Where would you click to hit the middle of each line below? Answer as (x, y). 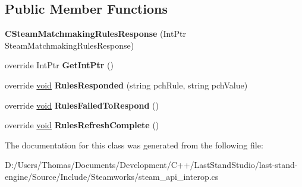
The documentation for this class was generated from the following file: (134, 145)
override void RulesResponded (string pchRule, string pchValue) (126, 85)
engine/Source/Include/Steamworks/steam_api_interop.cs (112, 176)
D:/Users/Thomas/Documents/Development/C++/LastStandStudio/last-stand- (151, 165)
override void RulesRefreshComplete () (82, 125)
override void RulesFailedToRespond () (82, 105)
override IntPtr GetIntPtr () (59, 65)
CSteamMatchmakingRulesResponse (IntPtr (95, 34)
